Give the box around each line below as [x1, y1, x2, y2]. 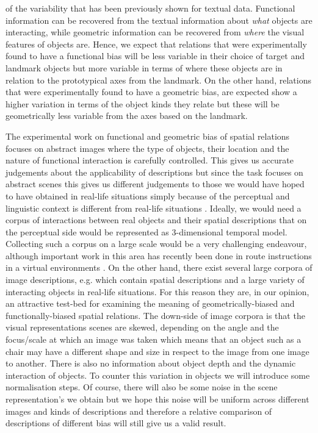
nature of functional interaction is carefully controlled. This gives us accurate [5, 154, 294, 166]
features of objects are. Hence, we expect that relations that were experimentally [5, 37, 307, 50]
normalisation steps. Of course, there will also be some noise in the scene [5, 381, 278, 393]
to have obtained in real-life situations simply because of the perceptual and [5, 189, 290, 202]
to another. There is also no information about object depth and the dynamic [5, 357, 296, 370]
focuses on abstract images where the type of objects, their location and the [5, 141, 289, 154]
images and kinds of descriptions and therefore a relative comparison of [5, 404, 272, 417]
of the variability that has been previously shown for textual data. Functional [5, 2, 295, 14]
